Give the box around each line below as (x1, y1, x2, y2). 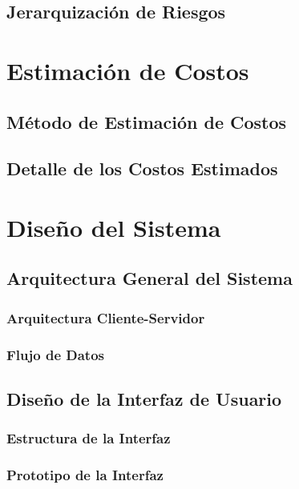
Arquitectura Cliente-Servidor (6, 307, 205, 327)
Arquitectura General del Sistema (6, 266, 293, 291)
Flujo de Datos (6, 344, 104, 364)
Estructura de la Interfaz (6, 428, 171, 448)
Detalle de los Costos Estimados (6, 156, 278, 181)
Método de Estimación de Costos (6, 109, 287, 134)
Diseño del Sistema (6, 210, 221, 243)
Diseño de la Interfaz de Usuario (6, 386, 282, 411)
